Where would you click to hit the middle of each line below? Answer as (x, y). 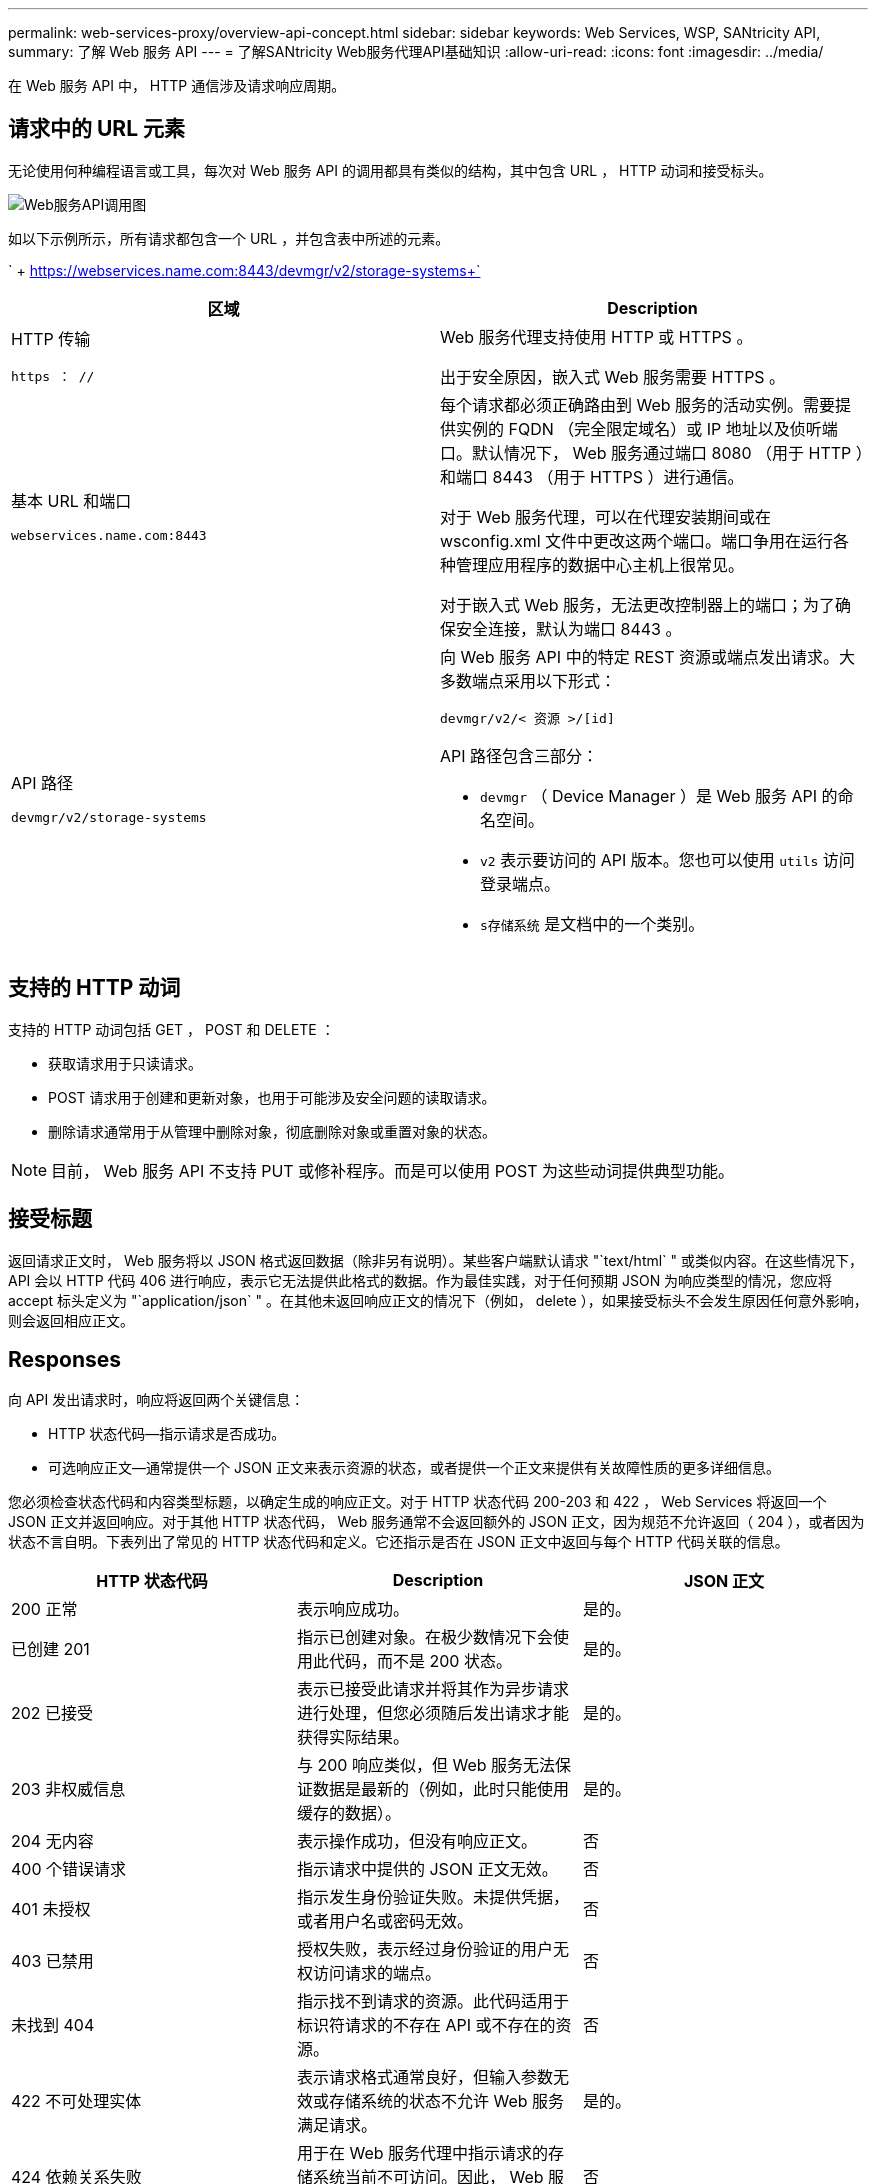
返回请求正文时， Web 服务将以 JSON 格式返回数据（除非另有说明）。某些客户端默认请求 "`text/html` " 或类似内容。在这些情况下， (436, 1260)
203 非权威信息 (68, 1789)
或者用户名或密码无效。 (384, 1921)
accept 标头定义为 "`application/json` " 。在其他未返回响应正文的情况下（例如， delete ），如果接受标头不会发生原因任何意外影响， (438, 1300)
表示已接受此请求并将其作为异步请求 (432, 1689)
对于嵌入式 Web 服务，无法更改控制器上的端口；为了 (638, 604)
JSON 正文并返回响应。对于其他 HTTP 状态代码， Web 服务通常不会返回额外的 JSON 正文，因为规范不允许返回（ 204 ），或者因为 (436, 1522)
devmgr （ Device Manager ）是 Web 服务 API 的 (659, 795)
